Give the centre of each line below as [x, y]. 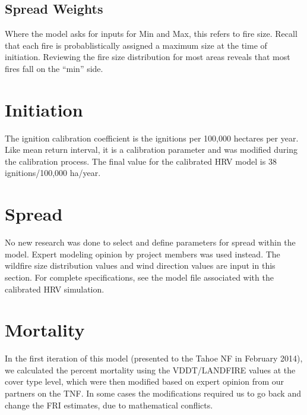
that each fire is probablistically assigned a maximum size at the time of [136, 45]
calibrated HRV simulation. [55, 289]
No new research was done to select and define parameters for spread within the [150, 242]
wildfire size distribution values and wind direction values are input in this [140, 265]
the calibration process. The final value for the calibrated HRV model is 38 [141, 161]
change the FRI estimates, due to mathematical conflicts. [109, 405]
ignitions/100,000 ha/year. [53, 173]
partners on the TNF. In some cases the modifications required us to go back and [153, 393]
